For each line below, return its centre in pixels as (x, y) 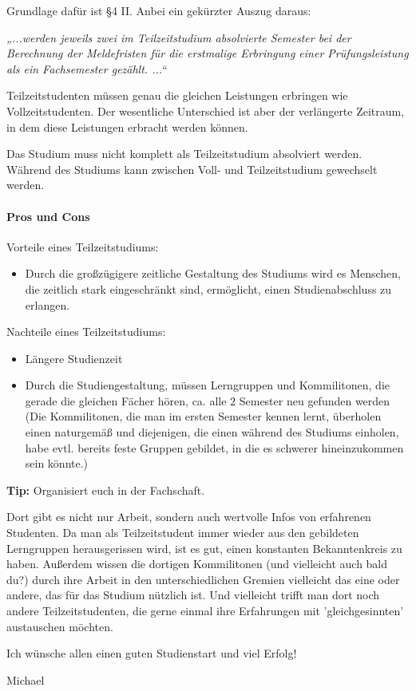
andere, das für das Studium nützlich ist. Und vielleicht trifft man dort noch (193, 595)
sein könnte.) (57, 463)
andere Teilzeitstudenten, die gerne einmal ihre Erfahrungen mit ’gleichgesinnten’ (205, 611)
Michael (26, 679)
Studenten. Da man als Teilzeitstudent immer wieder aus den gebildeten (183, 533)
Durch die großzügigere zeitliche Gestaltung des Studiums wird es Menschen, (213, 273)
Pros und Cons (48, 216)
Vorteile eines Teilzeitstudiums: (83, 246)
